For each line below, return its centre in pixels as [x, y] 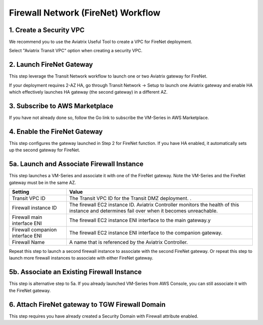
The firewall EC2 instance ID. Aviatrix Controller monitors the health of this [154, 205]
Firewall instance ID [34, 208]
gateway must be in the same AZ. [43, 183]
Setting [20, 192]
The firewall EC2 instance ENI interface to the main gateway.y [140, 221]
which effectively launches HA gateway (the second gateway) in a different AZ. [88, 92]
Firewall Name [28, 243]
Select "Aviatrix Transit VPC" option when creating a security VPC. [76, 51]
